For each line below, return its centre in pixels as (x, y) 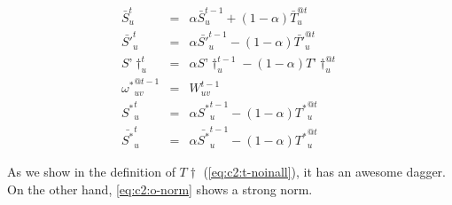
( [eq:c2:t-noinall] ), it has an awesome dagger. (324, 172)
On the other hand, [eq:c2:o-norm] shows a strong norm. (160, 189)
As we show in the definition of (91, 172)
